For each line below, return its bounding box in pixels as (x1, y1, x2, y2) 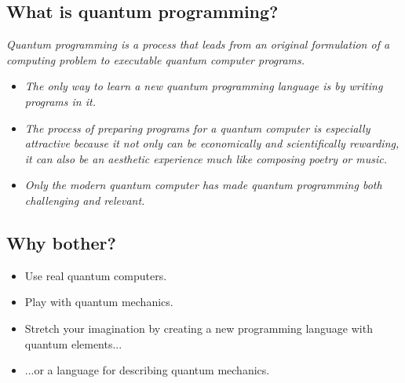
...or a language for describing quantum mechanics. (24, 362, 270, 378)
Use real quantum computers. (24, 267, 167, 283)
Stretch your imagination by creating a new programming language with (24, 319, 373, 336)
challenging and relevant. (24, 191, 145, 208)
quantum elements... (24, 335, 122, 352)
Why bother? (6, 230, 116, 254)
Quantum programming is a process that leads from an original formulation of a (6, 36, 390, 53)
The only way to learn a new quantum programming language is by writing (24, 78, 383, 94)
